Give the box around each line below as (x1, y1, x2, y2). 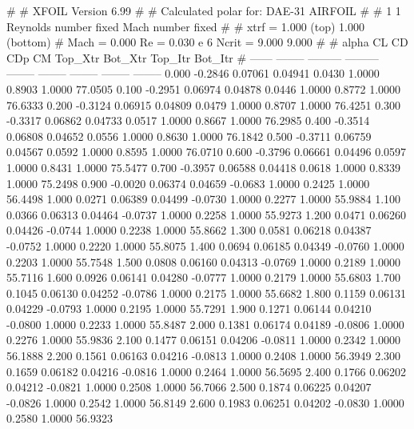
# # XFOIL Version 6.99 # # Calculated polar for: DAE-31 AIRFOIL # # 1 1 (6, 2, 401, 18)
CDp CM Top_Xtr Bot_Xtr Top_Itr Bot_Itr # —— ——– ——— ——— (6, 49, 379, 66)
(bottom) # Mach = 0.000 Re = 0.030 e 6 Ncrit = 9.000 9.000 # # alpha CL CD (6, 34, 408, 50)
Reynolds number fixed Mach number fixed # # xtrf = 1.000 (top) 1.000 (6, 18, 365, 34)
